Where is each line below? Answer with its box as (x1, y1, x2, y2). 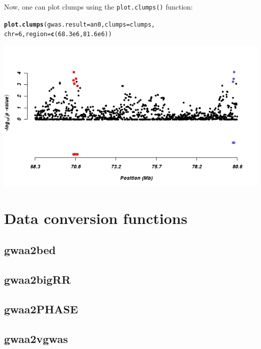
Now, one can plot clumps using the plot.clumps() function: (4, 2, 193, 12)
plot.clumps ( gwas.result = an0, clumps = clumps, (4, 21, 155, 28)
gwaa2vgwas (4, 330, 68, 346)
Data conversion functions (4, 207, 188, 228)
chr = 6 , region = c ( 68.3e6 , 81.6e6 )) (4, 31, 112, 38)
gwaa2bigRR (4, 272, 71, 287)
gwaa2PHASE (4, 301, 78, 316)
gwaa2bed (4, 242, 56, 258)
